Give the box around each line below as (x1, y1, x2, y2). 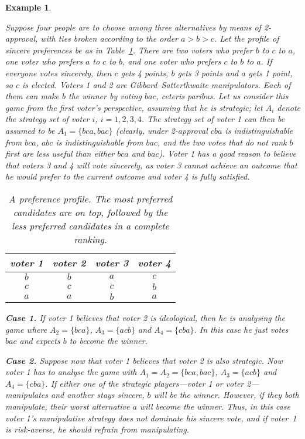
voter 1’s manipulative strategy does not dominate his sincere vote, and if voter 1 (5, 411, 297, 424)
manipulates (5, 389, 48, 401)
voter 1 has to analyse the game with (5, 366, 137, 378)
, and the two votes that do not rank (157, 136, 287, 148)
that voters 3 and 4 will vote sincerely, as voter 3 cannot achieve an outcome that (5, 158, 297, 171)
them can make (5, 90, 59, 102)
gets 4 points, (121, 66, 169, 79)
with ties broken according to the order (40, 32, 179, 45)
